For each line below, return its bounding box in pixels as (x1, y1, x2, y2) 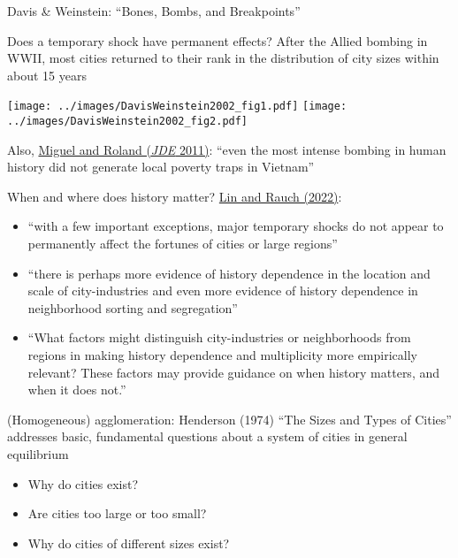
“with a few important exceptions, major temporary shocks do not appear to (27, 217, 444, 235)
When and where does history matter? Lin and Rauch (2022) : (7, 187, 342, 205)
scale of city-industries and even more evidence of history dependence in (27, 281, 418, 300)
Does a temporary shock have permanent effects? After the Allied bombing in (7, 31, 428, 50)
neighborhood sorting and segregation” (27, 298, 238, 317)
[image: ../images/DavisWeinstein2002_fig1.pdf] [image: (7, 100, 347, 113)
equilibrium (7, 445, 69, 462)
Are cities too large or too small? (27, 504, 207, 523)
